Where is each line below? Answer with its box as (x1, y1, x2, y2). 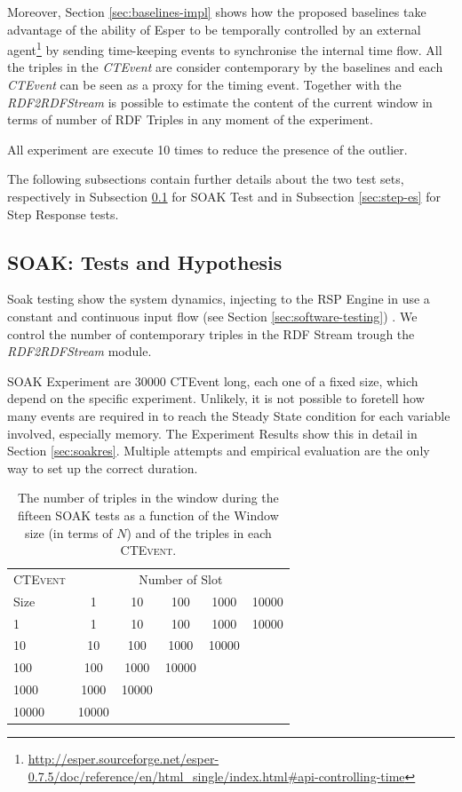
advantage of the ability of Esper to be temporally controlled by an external (7, 20, 421, 38)
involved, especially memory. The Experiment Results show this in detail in (7, 424, 418, 442)
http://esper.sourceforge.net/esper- (28, 749, 219, 768)
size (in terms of (24, 523, 113, 542)
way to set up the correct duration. (7, 458, 198, 477)
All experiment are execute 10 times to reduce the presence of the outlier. (7, 139, 408, 158)
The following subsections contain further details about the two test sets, (7, 170, 404, 188)
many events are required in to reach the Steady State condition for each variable (7, 406, 450, 424)
